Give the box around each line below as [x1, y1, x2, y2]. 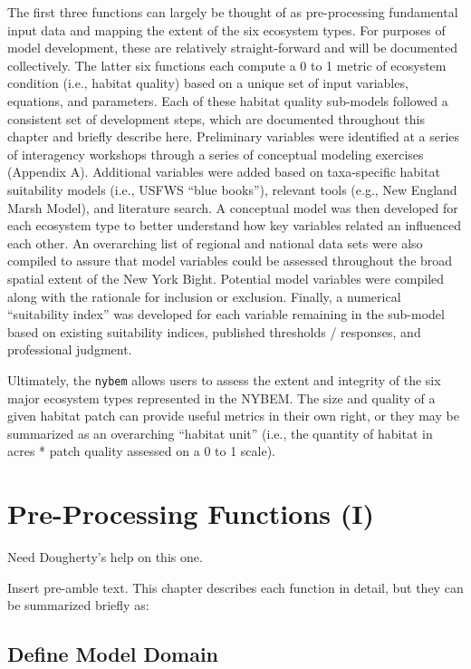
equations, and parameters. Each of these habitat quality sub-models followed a [7, 91, 448, 110]
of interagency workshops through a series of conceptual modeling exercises [7, 144, 424, 163]
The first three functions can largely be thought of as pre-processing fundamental [7, 3, 458, 21]
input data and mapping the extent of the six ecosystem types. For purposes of [7, 20, 446, 39]
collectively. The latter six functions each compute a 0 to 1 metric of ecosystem [7, 55, 447, 74]
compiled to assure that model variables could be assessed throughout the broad [7, 251, 453, 270]
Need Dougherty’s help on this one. [7, 548, 203, 567]
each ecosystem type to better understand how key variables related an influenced [7, 216, 461, 235]
